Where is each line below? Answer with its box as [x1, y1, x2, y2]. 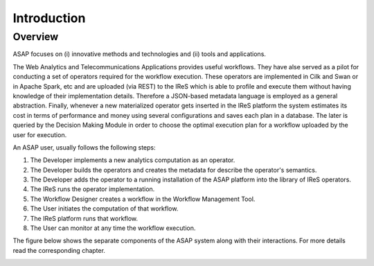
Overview [12, 30, 59, 43]
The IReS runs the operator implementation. [30, 185, 155, 193]
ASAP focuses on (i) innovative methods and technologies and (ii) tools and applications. [12, 50, 267, 58]
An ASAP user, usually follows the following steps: [12, 143, 156, 152]
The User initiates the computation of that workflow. [30, 204, 179, 213]
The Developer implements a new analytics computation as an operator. [30, 156, 235, 164]
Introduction [12, 10, 86, 26]
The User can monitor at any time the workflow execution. [30, 224, 196, 232]
